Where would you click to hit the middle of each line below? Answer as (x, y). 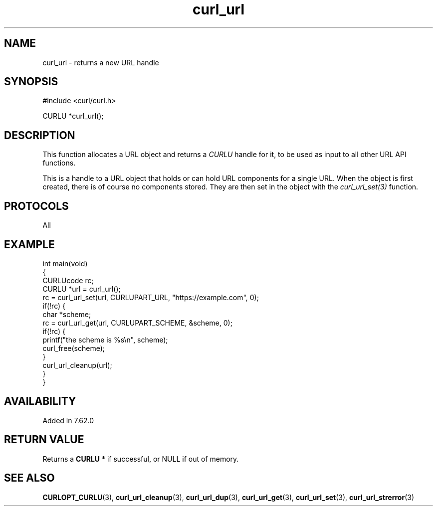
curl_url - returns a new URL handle (101, 62)
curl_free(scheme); (74, 348)
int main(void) (65, 263)
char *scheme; (67, 314)
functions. (59, 163)
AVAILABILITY (40, 401)
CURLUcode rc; (68, 280)
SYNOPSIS (31, 82)
